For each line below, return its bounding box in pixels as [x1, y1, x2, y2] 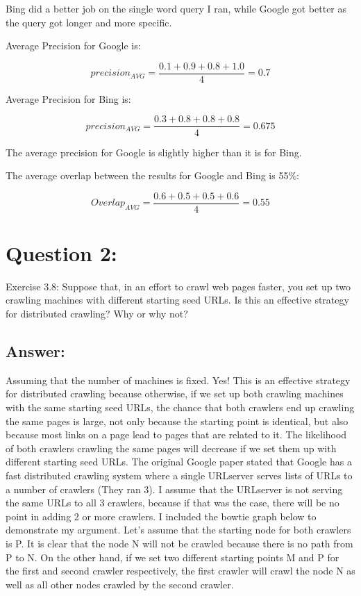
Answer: [6, 340, 65, 362]
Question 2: [6, 238, 117, 267]
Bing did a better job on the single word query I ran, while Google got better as [6, 1, 347, 15]
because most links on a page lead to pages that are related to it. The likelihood [6, 427, 347, 442]
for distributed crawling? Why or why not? [6, 306, 188, 321]
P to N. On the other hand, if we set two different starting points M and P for [6, 549, 339, 564]
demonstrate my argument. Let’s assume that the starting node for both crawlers [6, 522, 351, 537]
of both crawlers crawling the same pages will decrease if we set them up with [6, 440, 337, 455]
